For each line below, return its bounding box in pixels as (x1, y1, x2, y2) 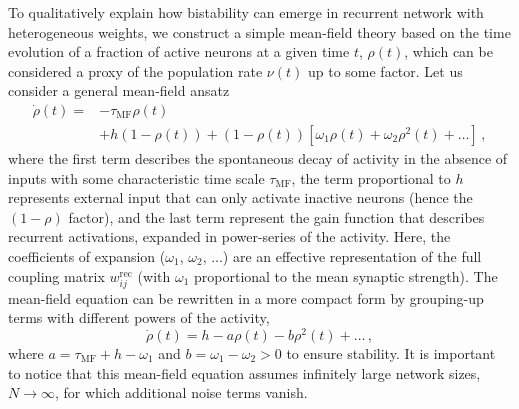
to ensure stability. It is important (286, 343, 496, 364)
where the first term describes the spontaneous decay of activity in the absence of (8, 148, 508, 169)
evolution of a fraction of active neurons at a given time (8, 41, 350, 62)
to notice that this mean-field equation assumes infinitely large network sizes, (8, 362, 481, 383)
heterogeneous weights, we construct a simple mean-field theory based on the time (8, 21, 511, 42)
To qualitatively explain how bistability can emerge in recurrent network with (8, 2, 484, 22)
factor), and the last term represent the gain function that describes (68, 206, 485, 227)
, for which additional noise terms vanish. (54, 382, 308, 403)
